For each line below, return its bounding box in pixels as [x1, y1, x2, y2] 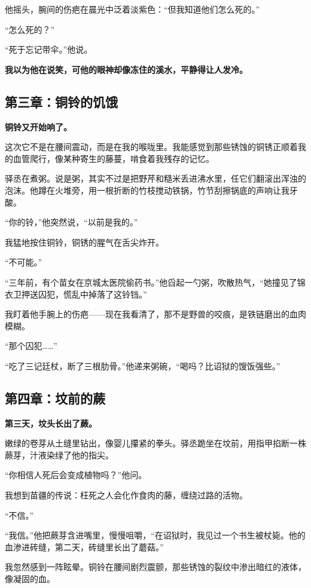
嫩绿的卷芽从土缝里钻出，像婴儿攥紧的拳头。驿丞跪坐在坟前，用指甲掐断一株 [5, 437, 306, 449]
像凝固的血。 [5, 572, 55, 585]
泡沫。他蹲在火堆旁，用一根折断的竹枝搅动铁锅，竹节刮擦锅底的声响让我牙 [5, 183, 298, 196]
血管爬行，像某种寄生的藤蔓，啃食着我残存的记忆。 [13, 152, 214, 164]
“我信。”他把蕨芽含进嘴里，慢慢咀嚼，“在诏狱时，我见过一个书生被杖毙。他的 [5, 529, 306, 541]
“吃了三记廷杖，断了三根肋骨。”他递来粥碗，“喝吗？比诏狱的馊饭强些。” [5, 359, 280, 372]
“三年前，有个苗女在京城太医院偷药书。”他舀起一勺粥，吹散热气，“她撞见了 [5, 275, 297, 288]
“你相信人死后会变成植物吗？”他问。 [5, 468, 147, 481]
